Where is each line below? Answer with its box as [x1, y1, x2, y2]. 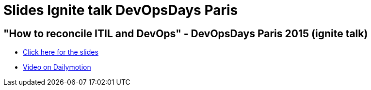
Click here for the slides [23, 48, 98, 57]
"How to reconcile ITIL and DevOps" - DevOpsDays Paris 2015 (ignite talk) [3, 27, 368, 40]
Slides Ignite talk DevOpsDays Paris [3, 2, 238, 18]
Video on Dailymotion [23, 63, 91, 72]
